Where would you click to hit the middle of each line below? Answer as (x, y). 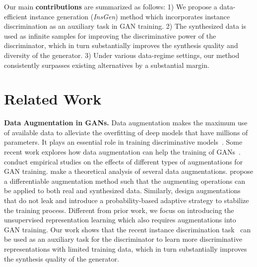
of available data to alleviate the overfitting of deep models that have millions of (126, 132)
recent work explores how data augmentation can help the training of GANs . (122, 152)
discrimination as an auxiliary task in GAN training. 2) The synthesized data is (125, 26)
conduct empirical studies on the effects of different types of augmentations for (124, 161)
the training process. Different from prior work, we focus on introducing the (119, 210)
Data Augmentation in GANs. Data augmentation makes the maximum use (126, 123)
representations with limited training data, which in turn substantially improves (126, 249)
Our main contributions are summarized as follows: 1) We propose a (111, 6)
